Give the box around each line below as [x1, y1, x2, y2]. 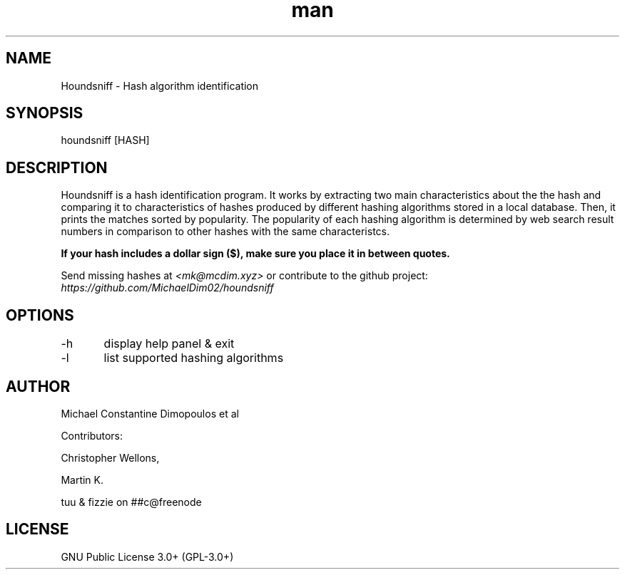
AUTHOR [6, 377, 71, 395]
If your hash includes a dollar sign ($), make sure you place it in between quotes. [61, 247, 450, 260]
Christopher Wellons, [61, 451, 160, 464]
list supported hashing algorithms [103, 351, 284, 366]
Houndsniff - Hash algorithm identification [61, 79, 259, 92]
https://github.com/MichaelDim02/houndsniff [61, 281, 274, 294]
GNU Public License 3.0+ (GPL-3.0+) [61, 550, 234, 563]
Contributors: [61, 429, 123, 442]
